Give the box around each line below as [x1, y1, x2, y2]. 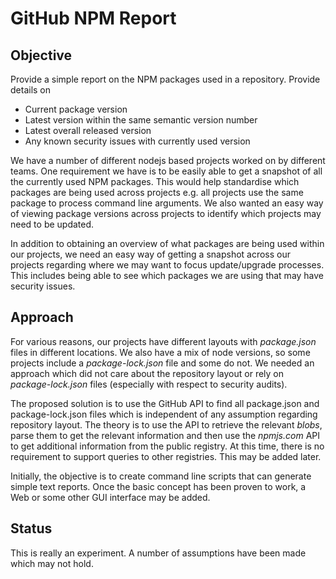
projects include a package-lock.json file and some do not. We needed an [10, 357, 315, 369]
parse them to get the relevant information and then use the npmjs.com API [10, 429, 321, 441]
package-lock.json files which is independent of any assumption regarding [10, 408, 318, 420]
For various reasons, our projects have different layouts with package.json [10, 335, 317, 347]
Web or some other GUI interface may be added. [10, 491, 211, 503]
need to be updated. [10, 218, 95, 230]
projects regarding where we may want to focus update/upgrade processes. [10, 259, 325, 271]
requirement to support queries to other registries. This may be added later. [10, 450, 322, 462]
